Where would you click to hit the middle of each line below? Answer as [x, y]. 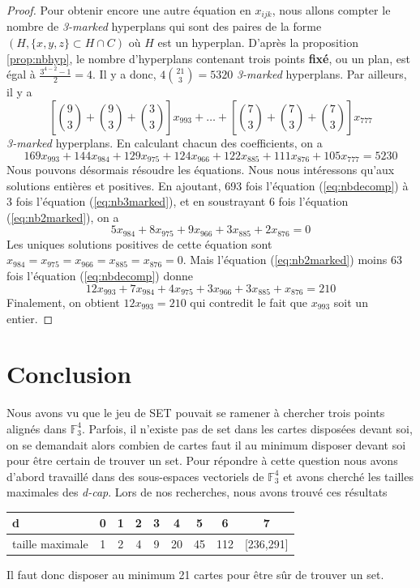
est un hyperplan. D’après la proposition [258, 43]
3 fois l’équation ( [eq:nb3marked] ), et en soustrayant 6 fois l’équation [178, 201]
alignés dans [37, 428]
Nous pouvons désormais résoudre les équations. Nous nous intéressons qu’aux [201, 169]
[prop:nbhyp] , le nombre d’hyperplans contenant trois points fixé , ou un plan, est [208, 58]
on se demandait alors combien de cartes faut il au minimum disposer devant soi [206, 444]
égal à [21, 74]
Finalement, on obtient [63, 303]
